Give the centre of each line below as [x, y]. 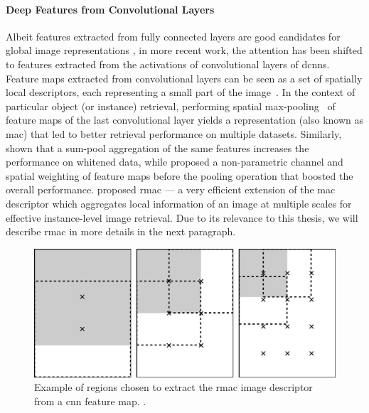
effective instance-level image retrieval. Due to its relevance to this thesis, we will [182, 217]
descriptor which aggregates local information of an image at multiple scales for [179, 203]
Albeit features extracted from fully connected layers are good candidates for [173, 36]
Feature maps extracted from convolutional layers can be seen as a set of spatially [184, 78]
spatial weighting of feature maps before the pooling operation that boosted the [180, 175]
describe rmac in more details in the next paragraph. [121, 231]
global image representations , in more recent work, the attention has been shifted [184, 50]
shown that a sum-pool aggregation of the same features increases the [157, 147]
